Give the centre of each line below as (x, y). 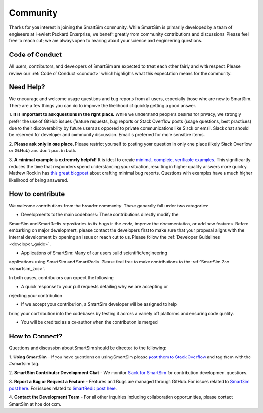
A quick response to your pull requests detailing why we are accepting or (94, 286)
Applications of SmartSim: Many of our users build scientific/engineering (94, 253)
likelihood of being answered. (38, 180)
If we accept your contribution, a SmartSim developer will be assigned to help (99, 304)
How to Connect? (36, 336)
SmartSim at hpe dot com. (35, 404)
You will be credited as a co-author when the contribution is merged (90, 322)
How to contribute (37, 194)
